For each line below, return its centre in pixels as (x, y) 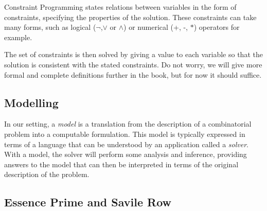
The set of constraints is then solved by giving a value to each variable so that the (133, 54)
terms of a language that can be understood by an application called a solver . (126, 144)
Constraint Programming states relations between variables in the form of (120, 7)
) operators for (217, 27)
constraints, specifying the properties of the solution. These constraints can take (130, 17)
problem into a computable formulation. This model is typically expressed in (125, 134)
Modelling (31, 102)
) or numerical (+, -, (156, 27)
